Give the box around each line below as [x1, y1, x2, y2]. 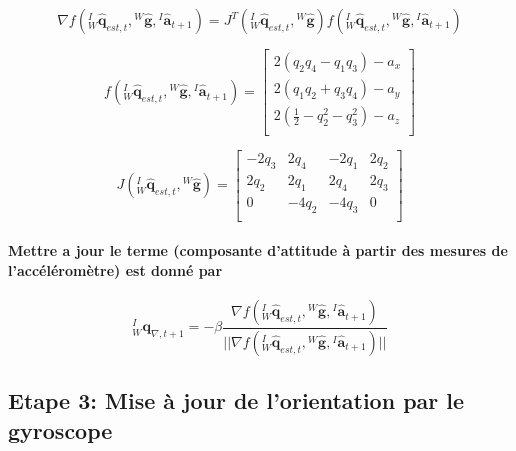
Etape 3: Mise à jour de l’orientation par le [8, 385, 465, 416]
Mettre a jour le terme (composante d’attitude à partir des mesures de [8, 240, 508, 261]
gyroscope [8, 414, 113, 445]
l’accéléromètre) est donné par [8, 259, 223, 280]
